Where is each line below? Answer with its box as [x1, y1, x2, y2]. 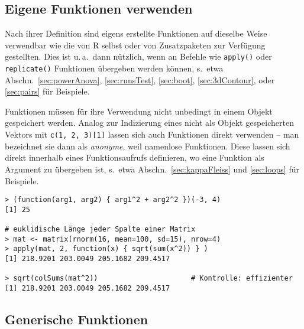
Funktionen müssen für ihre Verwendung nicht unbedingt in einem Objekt [5, 105, 273, 117]
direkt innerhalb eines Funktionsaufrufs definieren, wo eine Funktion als [5, 151, 264, 164]
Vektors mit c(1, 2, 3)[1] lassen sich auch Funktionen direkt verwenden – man [5, 128, 299, 141]
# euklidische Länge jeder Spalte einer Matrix [5, 225, 196, 234]
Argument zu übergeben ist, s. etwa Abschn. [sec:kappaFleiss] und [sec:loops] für [5, 162, 299, 175]
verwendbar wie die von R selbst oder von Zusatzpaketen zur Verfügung [5, 38, 266, 51]
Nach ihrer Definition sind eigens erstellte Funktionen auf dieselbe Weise [5, 27, 267, 40]
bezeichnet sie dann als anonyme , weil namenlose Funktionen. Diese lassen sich [5, 139, 290, 152]
